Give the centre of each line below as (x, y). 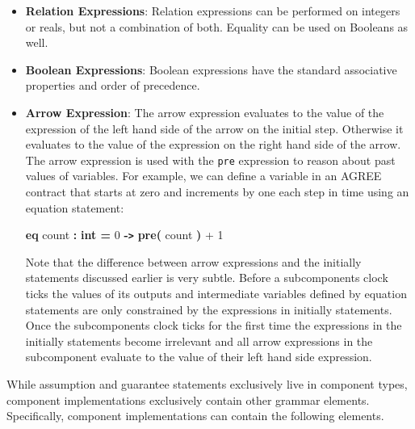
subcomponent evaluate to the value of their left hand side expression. (199, 357)
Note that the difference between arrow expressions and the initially (193, 261)
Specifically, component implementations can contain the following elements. (195, 416)
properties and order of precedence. (113, 85)
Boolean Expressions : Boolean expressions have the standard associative (211, 69)
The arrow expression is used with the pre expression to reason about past (210, 160)
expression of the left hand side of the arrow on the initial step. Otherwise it (214, 128)
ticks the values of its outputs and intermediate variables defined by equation (216, 294)
